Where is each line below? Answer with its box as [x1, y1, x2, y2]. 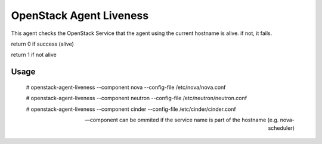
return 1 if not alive [11, 51, 57, 59]
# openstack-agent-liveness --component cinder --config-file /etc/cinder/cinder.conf [26, 105, 237, 113]
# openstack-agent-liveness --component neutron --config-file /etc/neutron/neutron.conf [26, 95, 247, 102]
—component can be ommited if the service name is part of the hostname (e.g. [84, 116, 279, 123]
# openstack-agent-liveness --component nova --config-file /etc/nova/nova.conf [26, 84, 226, 91]
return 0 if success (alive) [11, 40, 75, 47]
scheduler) [268, 124, 295, 132]
